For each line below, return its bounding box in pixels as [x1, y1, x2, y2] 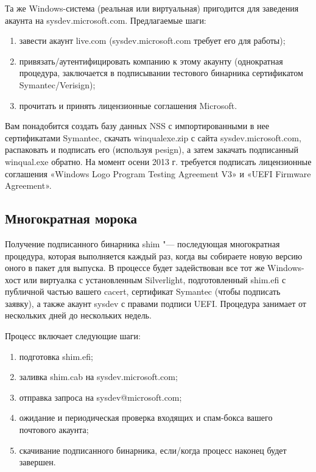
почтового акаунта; [19, 423, 89, 436]
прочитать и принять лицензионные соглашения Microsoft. [19, 99, 237, 111]
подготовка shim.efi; [19, 350, 93, 362]
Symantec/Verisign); [19, 78, 96, 91]
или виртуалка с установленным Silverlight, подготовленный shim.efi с [23, 273, 286, 286]
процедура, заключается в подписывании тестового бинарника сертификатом [19, 66, 303, 79]
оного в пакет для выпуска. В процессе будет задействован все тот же [5, 261, 265, 274]
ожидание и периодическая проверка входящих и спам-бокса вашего [19, 411, 273, 424]
